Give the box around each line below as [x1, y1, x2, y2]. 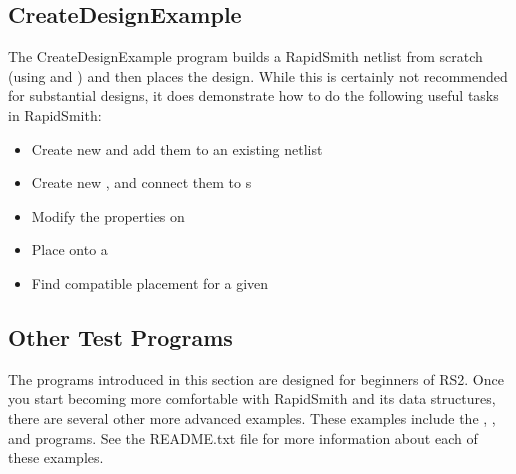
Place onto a [31, 239, 108, 260]
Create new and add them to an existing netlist [31, 138, 323, 159]
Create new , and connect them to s [31, 172, 252, 193]
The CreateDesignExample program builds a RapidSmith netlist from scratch [8, 46, 483, 67]
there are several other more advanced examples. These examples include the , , [8, 407, 496, 428]
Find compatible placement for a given [31, 272, 269, 293]
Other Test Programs [8, 321, 233, 352]
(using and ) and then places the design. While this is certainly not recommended [8, 65, 508, 86]
